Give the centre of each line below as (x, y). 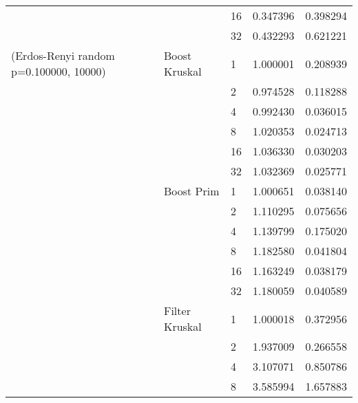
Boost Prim (191, 191)
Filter (177, 311)
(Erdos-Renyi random (63, 55)
